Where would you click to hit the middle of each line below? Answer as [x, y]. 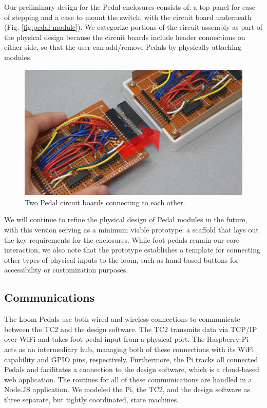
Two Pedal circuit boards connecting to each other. [105, 202]
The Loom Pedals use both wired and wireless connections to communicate [122, 319]
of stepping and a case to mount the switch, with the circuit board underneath [128, 17]
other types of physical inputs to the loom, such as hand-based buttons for [121, 259]
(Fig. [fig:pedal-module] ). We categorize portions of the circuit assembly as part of [133, 27]
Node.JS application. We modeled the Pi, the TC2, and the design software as [127, 389]
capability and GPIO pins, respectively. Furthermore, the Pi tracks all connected [131, 359]
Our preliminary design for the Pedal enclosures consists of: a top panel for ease [130, 7]
